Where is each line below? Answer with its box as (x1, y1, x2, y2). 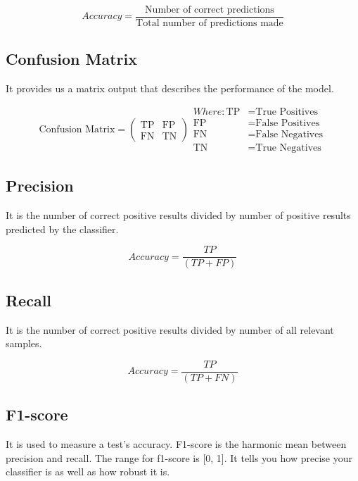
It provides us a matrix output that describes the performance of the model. (6, 81, 334, 96)
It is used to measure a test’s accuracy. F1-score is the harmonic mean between (6, 437, 347, 451)
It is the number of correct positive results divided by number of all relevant (6, 322, 334, 337)
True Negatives (255, 142, 321, 153)
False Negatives (255, 129, 323, 139)
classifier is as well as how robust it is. (6, 464, 170, 479)
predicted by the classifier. (6, 221, 119, 236)
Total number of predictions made (136, 18, 283, 29)
